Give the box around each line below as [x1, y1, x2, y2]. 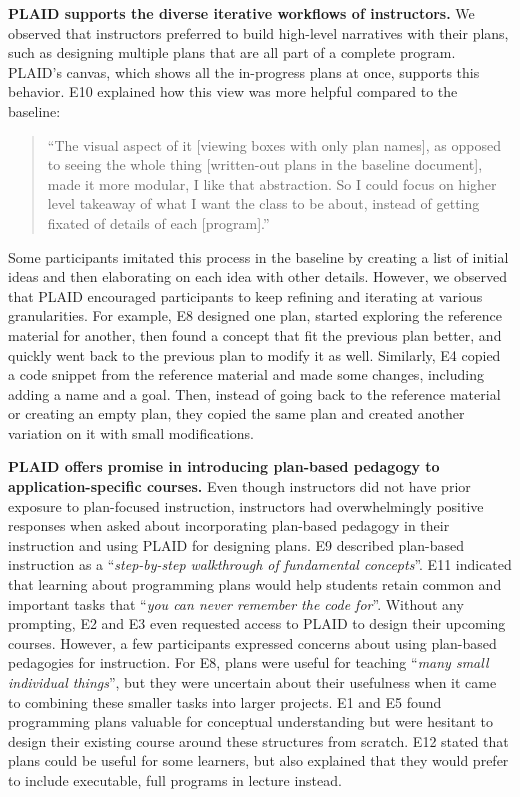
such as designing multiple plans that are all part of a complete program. [8, 42, 456, 63]
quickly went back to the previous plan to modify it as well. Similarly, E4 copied [8, 344, 501, 365]
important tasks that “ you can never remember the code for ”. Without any [8, 593, 464, 614]
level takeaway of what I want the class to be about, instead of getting [47, 193, 480, 214]
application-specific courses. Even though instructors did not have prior [8, 476, 471, 497]
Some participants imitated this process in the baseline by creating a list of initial [8, 246, 509, 267]
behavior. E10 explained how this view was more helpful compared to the [8, 81, 458, 102]
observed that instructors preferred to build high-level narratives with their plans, [8, 22, 509, 43]
